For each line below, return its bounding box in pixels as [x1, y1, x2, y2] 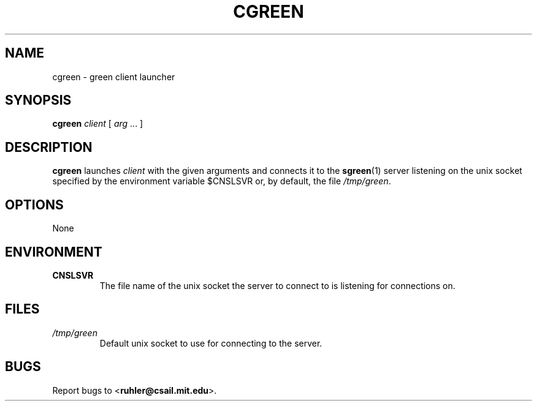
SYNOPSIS [5, 92, 72, 108]
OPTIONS [5, 197, 64, 212]
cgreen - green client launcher [52, 71, 175, 82]
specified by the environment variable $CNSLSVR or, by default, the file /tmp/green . [52, 176, 391, 187]
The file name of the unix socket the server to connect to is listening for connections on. [99, 280, 455, 291]
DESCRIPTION [5, 139, 93, 155]
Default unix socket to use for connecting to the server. [99, 337, 322, 348]
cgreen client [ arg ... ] [52, 118, 143, 129]
